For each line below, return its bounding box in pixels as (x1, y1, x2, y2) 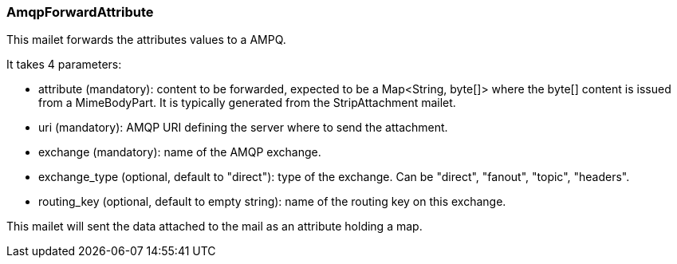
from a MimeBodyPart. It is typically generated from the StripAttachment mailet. (38, 96, 456, 110)
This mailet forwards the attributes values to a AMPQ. (6, 33, 286, 47)
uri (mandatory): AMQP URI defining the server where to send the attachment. (38, 120, 448, 135)
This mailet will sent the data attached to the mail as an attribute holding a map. (6, 219, 423, 234)
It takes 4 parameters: (6, 57, 122, 72)
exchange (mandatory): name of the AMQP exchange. (38, 145, 321, 160)
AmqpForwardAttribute (6, 4, 154, 20)
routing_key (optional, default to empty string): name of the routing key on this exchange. (38, 195, 506, 209)
